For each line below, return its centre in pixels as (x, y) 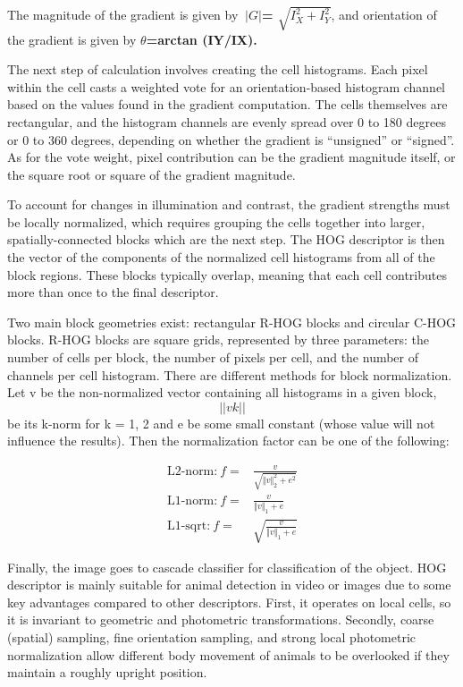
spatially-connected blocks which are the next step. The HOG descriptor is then (226, 239)
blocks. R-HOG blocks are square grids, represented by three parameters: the (218, 339)
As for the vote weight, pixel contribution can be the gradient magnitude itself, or (231, 157)
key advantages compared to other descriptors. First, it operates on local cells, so (229, 602)
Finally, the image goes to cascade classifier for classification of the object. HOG (227, 567)
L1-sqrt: (189, 526)
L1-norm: (192, 500)
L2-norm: (192, 471)
